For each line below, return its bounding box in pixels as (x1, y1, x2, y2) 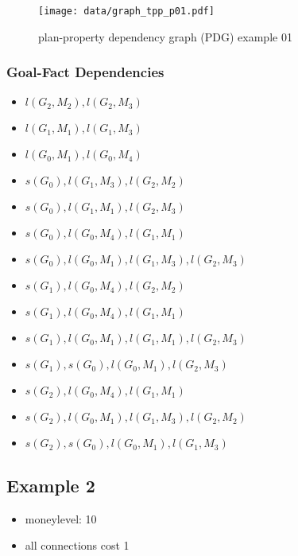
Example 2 (6, 472, 95, 497)
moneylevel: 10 (25, 510, 97, 527)
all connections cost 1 (25, 537, 130, 554)
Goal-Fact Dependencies (6, 62, 164, 82)
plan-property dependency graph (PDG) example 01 (38, 28, 292, 45)
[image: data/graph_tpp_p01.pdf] (38, 6, 215, 17)
